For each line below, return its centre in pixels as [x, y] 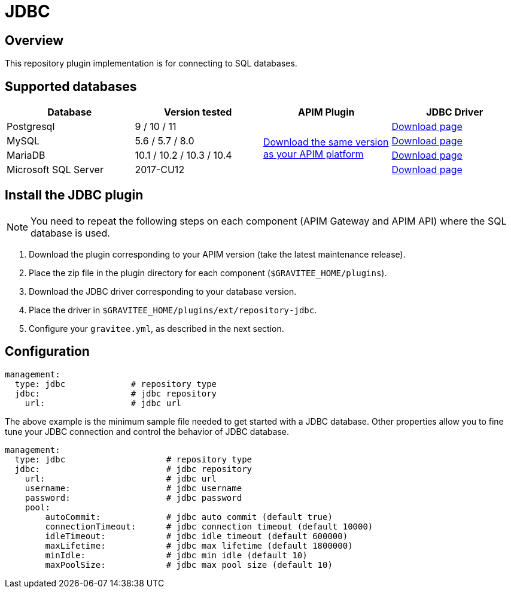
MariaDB [26, 155]
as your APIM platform [314, 154]
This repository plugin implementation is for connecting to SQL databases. [151, 63]
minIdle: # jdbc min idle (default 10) [176, 555]
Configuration [47, 352]
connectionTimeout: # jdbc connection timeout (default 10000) [209, 526]
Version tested [198, 112]
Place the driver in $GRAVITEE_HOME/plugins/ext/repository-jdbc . [173, 310]
